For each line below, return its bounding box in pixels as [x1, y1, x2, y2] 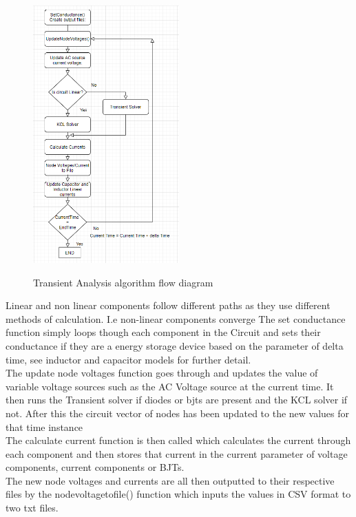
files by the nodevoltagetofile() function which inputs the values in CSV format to [6, 487, 351, 501]
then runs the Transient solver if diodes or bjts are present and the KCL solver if [6, 392, 348, 407]
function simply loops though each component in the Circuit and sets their [6, 325, 321, 339]
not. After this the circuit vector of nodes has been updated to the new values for [6, 405, 350, 420]
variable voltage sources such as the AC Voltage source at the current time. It [6, 379, 334, 393]
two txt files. [6, 500, 59, 515]
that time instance [6, 419, 83, 434]
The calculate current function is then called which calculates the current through [6, 433, 351, 447]
